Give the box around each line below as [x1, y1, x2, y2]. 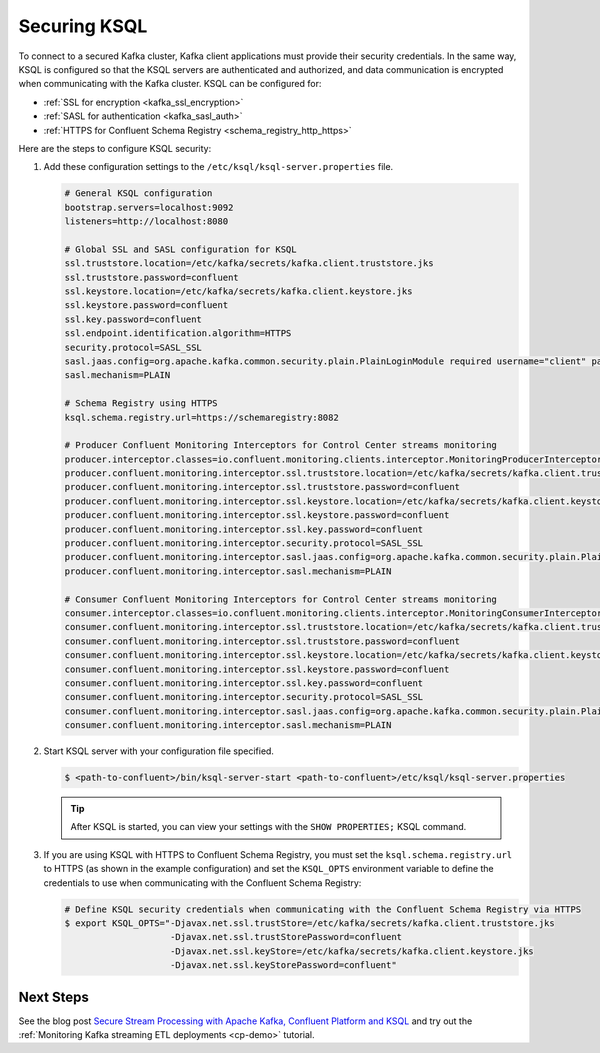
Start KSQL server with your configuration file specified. [43, 745, 275, 757]
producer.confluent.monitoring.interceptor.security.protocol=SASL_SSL [64, 538, 424, 549]
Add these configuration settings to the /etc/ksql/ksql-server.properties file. [43, 161, 394, 173]
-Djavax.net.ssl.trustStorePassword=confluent [170, 931, 403, 943]
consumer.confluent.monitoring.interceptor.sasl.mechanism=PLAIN [64, 720, 392, 731]
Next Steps [18, 988, 89, 1005]
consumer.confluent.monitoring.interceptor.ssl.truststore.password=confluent [64, 635, 460, 647]
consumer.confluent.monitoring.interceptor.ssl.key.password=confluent [64, 677, 424, 689]
